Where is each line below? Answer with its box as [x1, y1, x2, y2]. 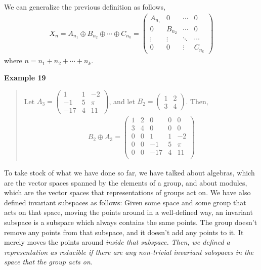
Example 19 [4, 72, 46, 82]
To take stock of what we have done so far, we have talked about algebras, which [4, 167, 255, 178]
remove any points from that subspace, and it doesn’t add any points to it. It [4, 227, 244, 237]
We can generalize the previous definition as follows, [4, 2, 165, 12]
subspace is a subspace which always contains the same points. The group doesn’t [4, 217, 257, 227]
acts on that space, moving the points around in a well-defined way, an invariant [4, 207, 253, 217]
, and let [109, 96, 135, 106]
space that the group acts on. [4, 256, 93, 267]
